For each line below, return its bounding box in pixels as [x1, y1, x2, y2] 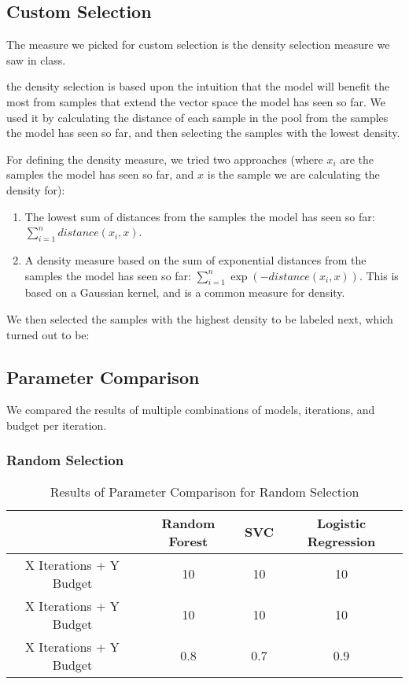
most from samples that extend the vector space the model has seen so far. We [6, 93, 386, 109]
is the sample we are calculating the [207, 166, 380, 183]
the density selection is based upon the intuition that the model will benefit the [6, 78, 390, 94]
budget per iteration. [6, 416, 107, 433]
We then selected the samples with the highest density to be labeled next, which [6, 310, 393, 327]
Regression [307, 531, 376, 550]
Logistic [316, 513, 367, 532]
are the [340, 150, 374, 167]
